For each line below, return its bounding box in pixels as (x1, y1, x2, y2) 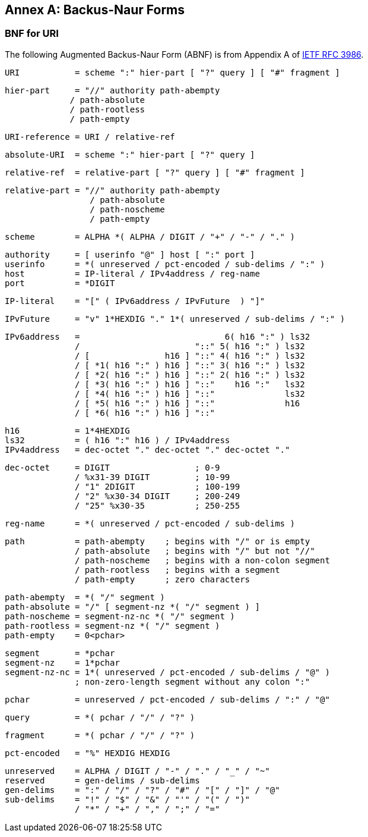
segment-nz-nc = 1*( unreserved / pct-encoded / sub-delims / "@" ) (5, 667, 330, 677)
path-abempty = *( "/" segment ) (5, 592, 165, 602)
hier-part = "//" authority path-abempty (5, 85, 220, 95)
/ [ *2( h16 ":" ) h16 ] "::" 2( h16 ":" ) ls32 (75, 369, 305, 380)
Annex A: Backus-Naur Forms (5, 2, 185, 17)
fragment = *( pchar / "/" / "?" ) (5, 730, 195, 740)
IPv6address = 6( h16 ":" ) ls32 (5, 331, 310, 341)
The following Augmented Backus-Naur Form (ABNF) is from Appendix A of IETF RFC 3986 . (5, 49, 364, 59)
